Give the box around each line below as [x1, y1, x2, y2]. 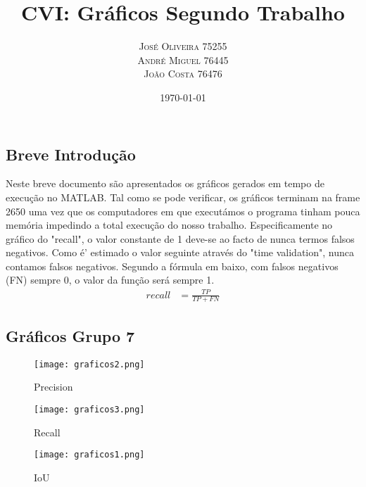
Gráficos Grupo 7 [6, 324, 135, 346]
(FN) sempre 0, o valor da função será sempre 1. [6, 272, 215, 287]
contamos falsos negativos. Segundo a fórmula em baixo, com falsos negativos [6, 258, 339, 273]
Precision [34, 379, 73, 394]
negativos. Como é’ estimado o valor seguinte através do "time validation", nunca [6, 245, 354, 260]
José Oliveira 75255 [139, 39, 227, 53]
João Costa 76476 [144, 66, 222, 81]
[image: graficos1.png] [34, 450, 145, 460]
